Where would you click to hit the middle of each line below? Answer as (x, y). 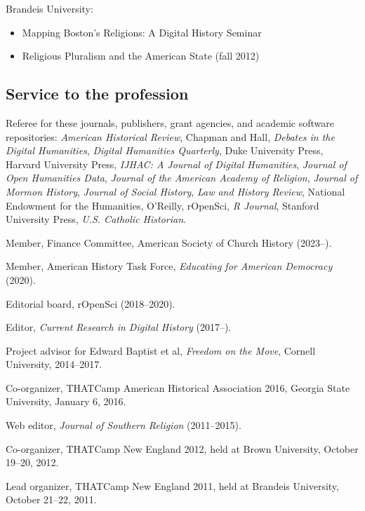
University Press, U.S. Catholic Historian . (96, 219)
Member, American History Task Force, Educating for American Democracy (169, 266)
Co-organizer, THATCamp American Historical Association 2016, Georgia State (178, 387)
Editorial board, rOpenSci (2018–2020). (91, 303)
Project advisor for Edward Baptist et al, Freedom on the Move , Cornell (161, 350)
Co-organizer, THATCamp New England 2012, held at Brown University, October (182, 448)
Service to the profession (97, 94)
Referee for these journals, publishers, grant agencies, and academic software (170, 122)
